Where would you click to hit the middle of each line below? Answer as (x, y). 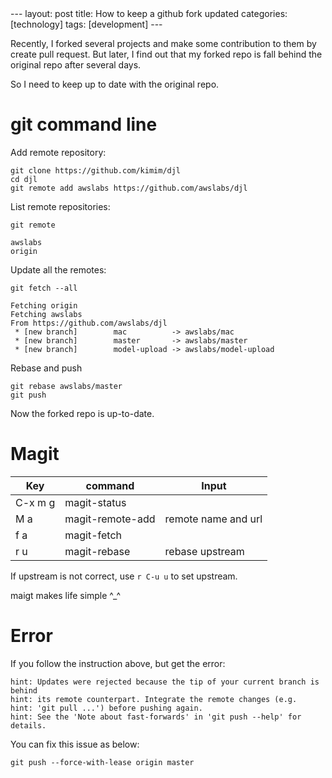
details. (28, 725)
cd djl (24, 179)
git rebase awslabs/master (66, 386)
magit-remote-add (110, 519)
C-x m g (35, 502)
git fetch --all (44, 288)
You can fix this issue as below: (75, 744)
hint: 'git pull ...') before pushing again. (106, 708)
